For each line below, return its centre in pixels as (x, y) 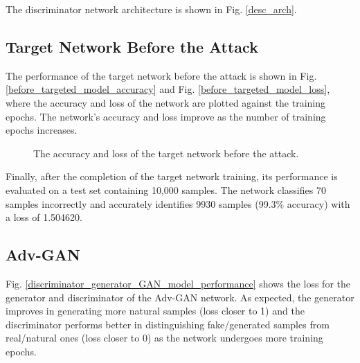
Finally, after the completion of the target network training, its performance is (172, 176)
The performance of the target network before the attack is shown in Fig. (161, 75)
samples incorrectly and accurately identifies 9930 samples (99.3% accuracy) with (178, 203)
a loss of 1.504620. (44, 217)
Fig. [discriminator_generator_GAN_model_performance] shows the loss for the (178, 283)
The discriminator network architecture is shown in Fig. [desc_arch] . (151, 9)
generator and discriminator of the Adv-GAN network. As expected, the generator (180, 297)
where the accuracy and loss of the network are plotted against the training (166, 102)
